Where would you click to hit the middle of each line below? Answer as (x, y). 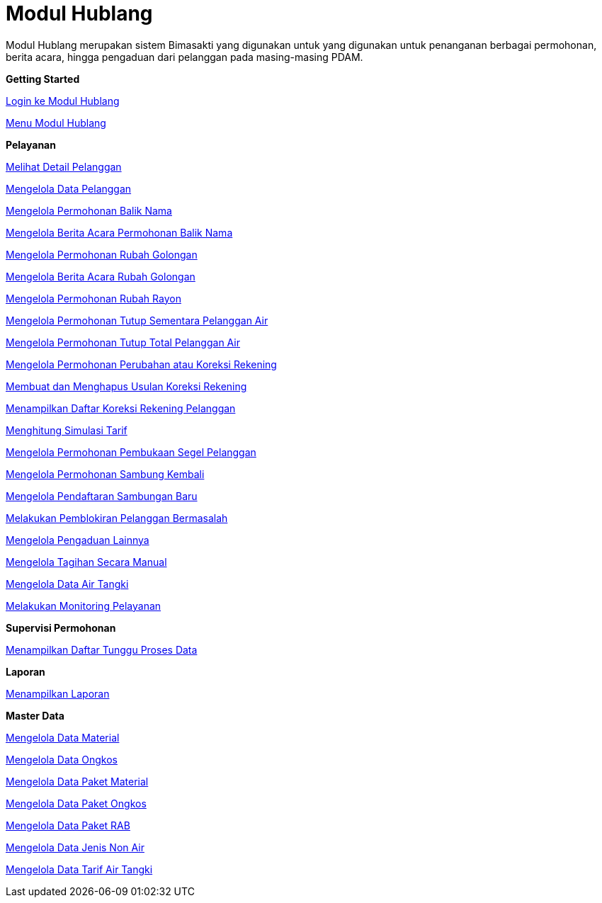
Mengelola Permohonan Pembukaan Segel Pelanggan (131, 452)
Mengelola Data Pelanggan (69, 188)
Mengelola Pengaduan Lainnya (78, 540)
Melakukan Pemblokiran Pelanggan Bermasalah (117, 518)
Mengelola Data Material (63, 737)
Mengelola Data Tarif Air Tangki (79, 869)
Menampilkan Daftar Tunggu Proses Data (102, 649)
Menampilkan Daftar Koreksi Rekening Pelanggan (121, 408)
